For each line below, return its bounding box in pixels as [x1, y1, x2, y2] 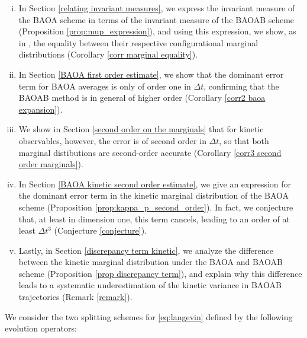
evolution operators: [5, 322, 77, 334]
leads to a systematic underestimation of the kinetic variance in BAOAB [18, 279, 282, 291]
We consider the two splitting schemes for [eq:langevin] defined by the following [5, 310, 293, 323]
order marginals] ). [18, 158, 83, 170]
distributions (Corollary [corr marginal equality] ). [18, 48, 198, 60]
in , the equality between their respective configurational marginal [18, 36, 258, 49]
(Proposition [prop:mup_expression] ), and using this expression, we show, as [18, 25, 296, 37]
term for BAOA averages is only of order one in [18, 79, 191, 92]
